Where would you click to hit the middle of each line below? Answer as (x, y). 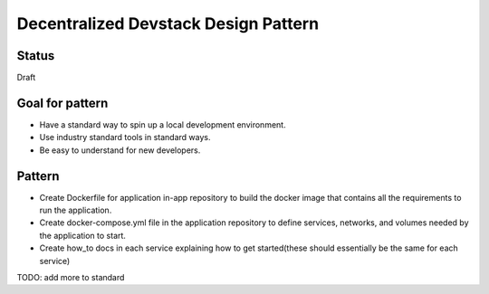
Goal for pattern (62, 103)
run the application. (76, 210)
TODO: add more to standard (71, 277)
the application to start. (83, 235)
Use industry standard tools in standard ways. (125, 138)
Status (36, 56)
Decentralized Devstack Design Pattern (168, 24)
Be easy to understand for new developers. (120, 150)
